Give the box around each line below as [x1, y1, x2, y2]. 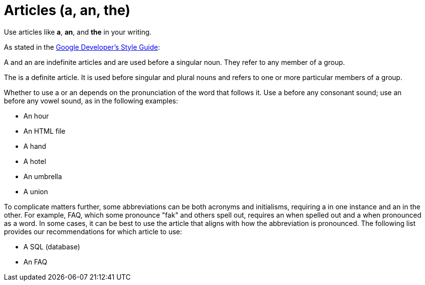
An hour [23, 111, 49, 120]
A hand [23, 142, 46, 150]
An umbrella [23, 172, 62, 181]
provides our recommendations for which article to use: [4, 227, 182, 236]
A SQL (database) [23, 242, 81, 251]
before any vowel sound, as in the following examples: [4, 96, 178, 105]
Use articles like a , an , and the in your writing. [4, 27, 152, 36]
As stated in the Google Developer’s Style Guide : [4, 42, 160, 51]
